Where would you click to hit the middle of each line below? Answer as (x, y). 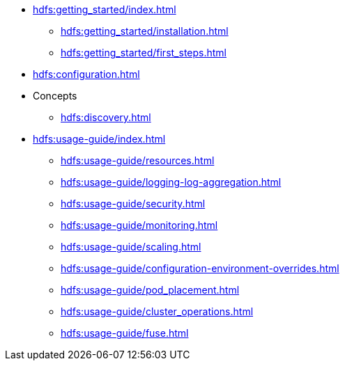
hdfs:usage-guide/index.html (99, 139)
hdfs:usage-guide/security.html (133, 204)
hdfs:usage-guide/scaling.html (131, 247)
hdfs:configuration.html (86, 74)
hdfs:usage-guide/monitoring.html (139, 225)
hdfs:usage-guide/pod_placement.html (150, 290)
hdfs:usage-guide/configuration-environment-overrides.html (200, 268)
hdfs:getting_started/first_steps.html (144, 53)
